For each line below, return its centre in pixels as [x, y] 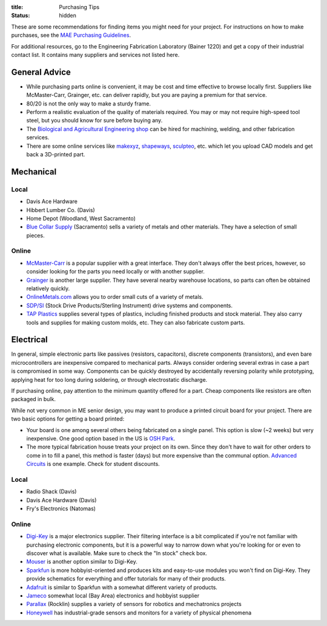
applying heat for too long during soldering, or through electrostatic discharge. [109, 379]
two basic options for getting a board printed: [68, 419]
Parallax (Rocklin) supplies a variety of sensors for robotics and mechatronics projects [134, 604]
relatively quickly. [48, 288]
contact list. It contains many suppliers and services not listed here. [95, 55]
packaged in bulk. [33, 399]
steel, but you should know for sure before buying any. [94, 121]
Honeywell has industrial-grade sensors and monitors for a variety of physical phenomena [139, 613]
